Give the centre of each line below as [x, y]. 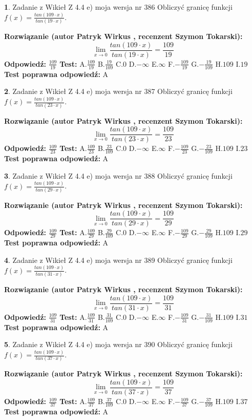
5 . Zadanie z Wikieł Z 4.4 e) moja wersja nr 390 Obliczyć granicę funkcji [118, 344]
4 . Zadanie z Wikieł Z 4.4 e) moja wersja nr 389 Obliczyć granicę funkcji [118, 260]
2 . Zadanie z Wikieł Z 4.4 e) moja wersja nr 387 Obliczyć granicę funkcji [118, 91]
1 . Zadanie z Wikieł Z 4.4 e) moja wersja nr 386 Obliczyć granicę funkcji [118, 7]
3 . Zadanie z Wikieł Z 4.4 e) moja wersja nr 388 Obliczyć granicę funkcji [118, 175]
